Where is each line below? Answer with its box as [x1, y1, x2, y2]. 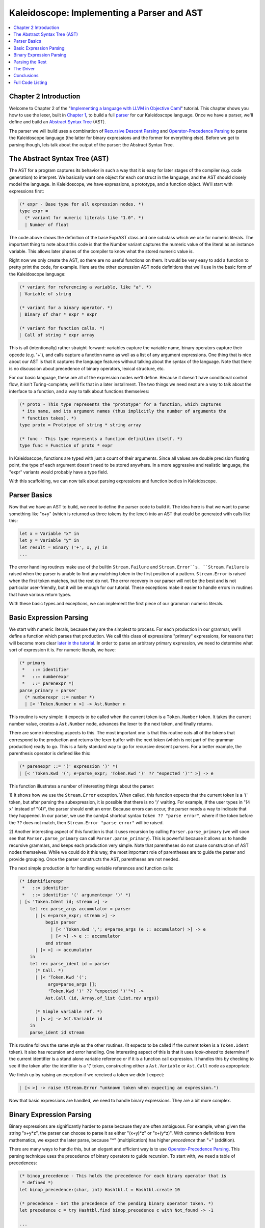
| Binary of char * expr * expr [19, 312, 98, 317]
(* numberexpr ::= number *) [25, 695, 95, 700]
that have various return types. [9, 591, 71, 597]
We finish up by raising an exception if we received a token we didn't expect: [9, 1072, 164, 1078]
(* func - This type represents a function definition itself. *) [19, 436, 183, 442]
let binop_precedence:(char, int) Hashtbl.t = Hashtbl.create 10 [19, 1187, 180, 1192]
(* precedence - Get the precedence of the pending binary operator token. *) [19, 1200, 213, 1206]
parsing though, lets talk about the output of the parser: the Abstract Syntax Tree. [9, 141, 174, 147]
